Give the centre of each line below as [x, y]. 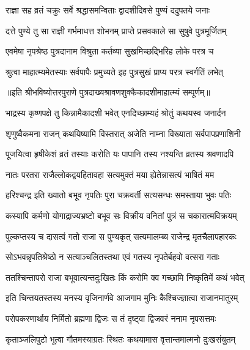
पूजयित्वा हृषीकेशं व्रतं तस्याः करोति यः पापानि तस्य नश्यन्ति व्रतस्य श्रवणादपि [120, 154]
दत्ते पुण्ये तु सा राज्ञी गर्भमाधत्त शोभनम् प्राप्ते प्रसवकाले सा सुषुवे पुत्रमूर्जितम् [116, 30]
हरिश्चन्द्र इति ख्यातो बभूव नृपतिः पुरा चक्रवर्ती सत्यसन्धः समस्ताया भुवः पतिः [119, 195]
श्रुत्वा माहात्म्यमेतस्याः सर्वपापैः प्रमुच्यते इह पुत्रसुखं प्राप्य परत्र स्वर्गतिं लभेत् [114, 71]
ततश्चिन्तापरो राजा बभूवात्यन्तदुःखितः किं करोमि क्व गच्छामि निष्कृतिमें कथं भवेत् [125, 277]
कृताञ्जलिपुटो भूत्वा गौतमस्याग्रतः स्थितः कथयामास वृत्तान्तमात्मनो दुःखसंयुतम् [120, 339]
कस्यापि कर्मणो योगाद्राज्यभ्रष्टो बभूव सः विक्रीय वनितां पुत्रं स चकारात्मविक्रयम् [121, 215]
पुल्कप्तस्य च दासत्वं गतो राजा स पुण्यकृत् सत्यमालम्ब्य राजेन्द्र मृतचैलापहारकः [121, 236]
